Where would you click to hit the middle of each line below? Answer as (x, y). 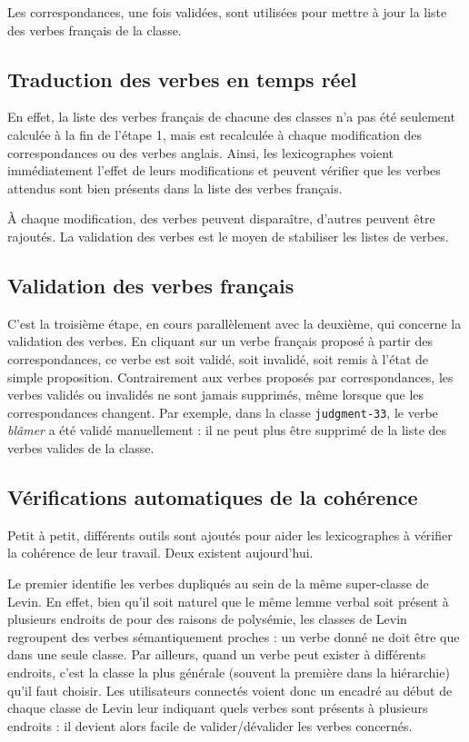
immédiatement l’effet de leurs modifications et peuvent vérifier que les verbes (224, 170)
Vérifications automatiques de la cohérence (213, 496)
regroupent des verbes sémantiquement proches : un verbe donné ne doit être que (234, 636)
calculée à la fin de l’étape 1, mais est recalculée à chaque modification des (215, 134)
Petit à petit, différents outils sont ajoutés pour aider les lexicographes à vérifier (230, 534)
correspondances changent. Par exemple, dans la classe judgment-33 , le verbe (223, 412)
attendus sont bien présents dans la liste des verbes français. (175, 188)
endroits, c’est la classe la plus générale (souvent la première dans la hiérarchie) (229, 672)
